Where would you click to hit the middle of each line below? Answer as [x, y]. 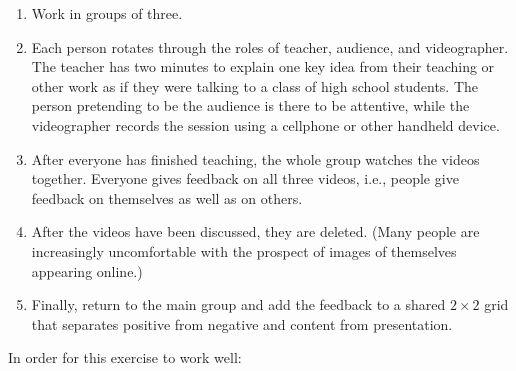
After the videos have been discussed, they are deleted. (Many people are [255, 231]
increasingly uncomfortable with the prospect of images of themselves [244, 250]
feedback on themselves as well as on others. [167, 197]
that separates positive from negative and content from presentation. [242, 323]
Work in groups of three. [107, 13]
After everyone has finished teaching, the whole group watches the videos [255, 158]
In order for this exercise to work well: [125, 357]
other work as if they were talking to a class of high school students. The [255, 85]
